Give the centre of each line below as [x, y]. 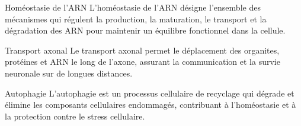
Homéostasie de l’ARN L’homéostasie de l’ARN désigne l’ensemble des [133, 7]
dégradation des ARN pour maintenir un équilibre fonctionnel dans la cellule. [145, 30]
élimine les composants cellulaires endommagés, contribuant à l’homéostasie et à [150, 105]
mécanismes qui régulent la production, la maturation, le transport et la [136, 19]
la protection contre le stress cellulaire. [75, 116]
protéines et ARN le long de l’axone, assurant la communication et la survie [143, 62]
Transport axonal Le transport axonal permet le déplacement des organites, [142, 50]
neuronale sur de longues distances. [69, 73]
